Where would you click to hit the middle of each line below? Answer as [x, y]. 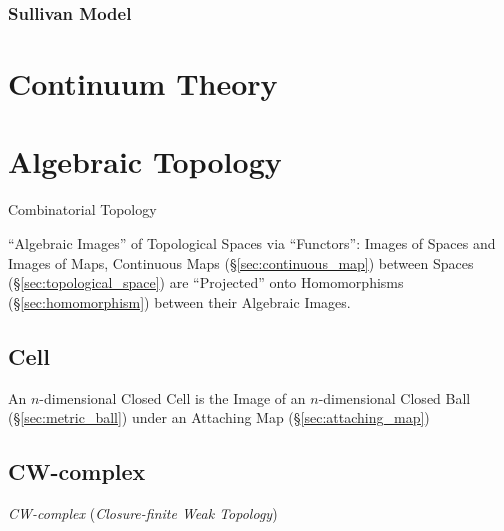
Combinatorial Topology [82, 209]
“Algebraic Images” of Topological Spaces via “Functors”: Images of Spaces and [252, 242]
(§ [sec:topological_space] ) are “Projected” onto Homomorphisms [206, 282]
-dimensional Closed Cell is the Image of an [172, 397]
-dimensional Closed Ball [394, 397]
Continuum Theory [143, 83]
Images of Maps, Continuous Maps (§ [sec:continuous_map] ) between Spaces [241, 262]
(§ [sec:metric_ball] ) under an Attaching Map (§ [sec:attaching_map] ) [219, 417]
